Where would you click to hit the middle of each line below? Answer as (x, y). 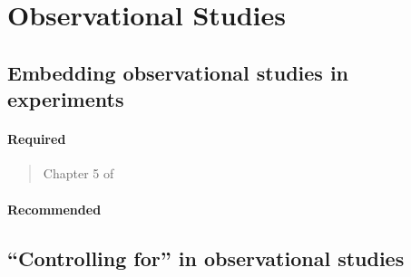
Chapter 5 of (78, 173)
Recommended (54, 209)
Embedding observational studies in (178, 72)
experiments (66, 99)
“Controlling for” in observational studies (206, 258)
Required (37, 139)
